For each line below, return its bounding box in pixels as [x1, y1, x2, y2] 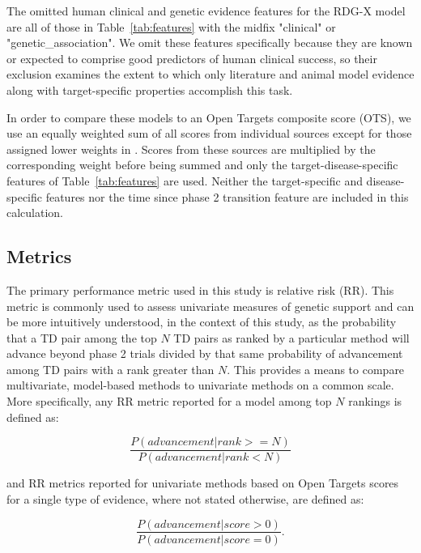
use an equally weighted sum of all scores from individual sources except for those [6, 125, 412, 142]
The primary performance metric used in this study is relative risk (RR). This [6, 281, 394, 298]
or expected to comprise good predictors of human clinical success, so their [6, 49, 377, 66]
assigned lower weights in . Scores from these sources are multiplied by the [6, 140, 376, 157]
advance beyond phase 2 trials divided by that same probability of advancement [6, 345, 403, 362]
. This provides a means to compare [227, 360, 405, 377]
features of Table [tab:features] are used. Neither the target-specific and [6, 172, 363, 189]
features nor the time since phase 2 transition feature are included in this [45, 188, 409, 205]
